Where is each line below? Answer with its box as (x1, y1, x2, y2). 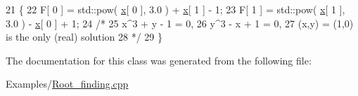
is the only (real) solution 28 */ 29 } (6, 29, 163, 44)
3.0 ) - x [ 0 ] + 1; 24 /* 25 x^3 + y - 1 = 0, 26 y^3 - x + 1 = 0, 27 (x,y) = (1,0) (6, 15, 354, 30)
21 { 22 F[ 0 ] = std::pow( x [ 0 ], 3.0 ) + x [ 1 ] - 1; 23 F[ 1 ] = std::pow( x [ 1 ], (6, 2, 345, 16)
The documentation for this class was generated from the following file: (6, 53, 312, 67)
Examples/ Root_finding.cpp (6, 76, 129, 91)
